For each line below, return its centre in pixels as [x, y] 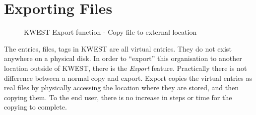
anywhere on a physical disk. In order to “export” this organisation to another [123, 58]
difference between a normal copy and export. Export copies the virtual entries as [128, 78]
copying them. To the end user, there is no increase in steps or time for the [118, 97]
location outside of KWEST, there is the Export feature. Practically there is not [126, 68]
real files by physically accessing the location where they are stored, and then [122, 87]
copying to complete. [35, 107]
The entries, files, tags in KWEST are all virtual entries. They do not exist [118, 48]
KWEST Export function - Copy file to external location [110, 32]
